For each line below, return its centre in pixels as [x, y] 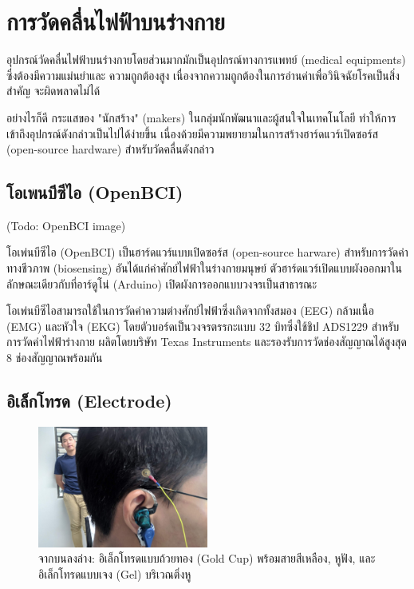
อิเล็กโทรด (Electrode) [89, 401]
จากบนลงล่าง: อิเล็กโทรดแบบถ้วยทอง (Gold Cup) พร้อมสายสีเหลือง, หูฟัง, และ [207, 558]
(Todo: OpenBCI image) [66, 225]
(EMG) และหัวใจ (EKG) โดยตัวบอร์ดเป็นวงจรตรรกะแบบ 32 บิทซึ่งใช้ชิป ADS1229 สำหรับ [203, 326]
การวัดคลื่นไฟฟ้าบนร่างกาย [116, 21]
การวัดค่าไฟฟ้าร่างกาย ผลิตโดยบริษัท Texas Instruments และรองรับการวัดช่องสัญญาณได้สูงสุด [207, 342]
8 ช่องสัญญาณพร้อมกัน [55, 358]
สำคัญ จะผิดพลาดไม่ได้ [53, 91]
